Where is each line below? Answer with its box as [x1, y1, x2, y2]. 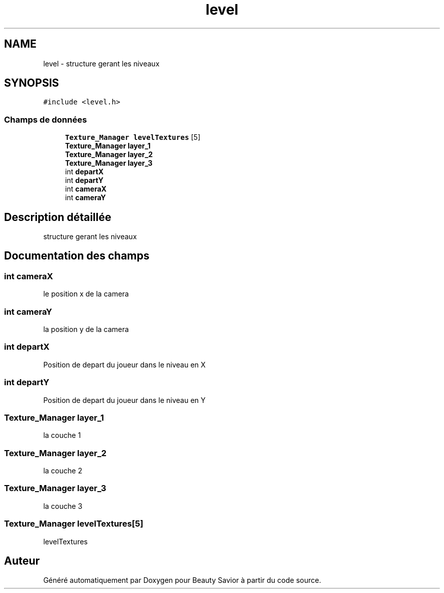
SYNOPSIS [4, 77, 59, 90]
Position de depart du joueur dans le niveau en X [43, 360, 206, 369]
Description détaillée [4, 210, 112, 224]
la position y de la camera [43, 325, 129, 333]
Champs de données [4, 114, 87, 125]
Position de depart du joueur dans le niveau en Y [43, 395, 206, 404]
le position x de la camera [43, 289, 129, 299]
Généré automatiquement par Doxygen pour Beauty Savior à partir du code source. [43, 576, 321, 585]
